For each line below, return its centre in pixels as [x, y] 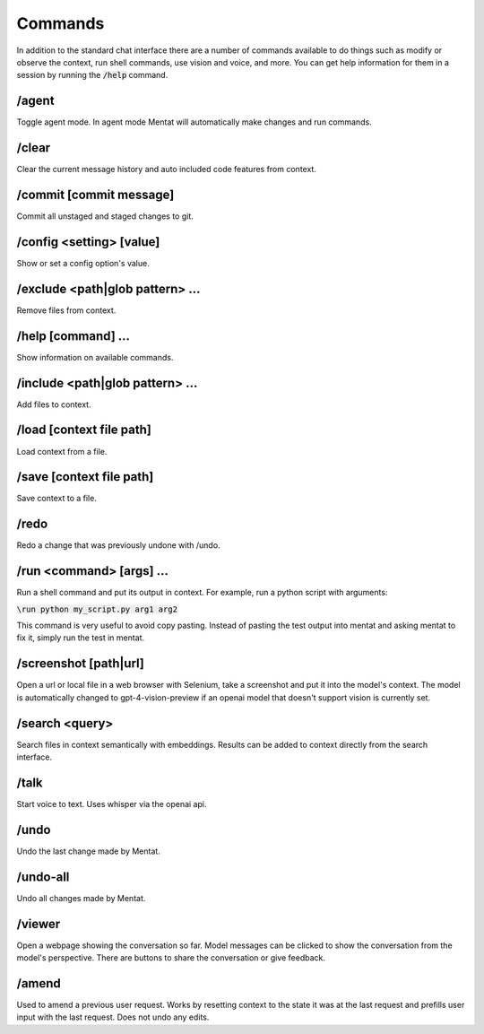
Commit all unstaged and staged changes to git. [105, 216]
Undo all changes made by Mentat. [81, 898]
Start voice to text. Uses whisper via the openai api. [112, 804]
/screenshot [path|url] [81, 664]
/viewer [39, 924]
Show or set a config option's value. [83, 263]
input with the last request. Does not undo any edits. [113, 1017]
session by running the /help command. [92, 75]
